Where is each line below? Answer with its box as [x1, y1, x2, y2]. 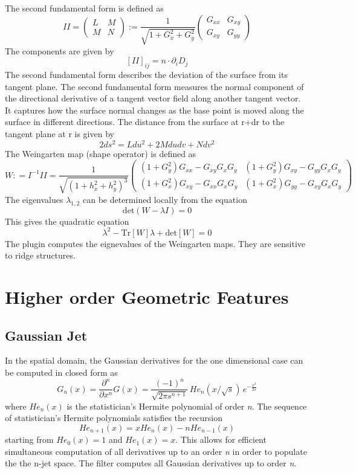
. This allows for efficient [175, 433, 267, 446]
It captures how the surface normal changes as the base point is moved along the [5, 103, 304, 116]
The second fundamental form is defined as [5, 2, 164, 14]
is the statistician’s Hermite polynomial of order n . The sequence [66, 399, 307, 412]
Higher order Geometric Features [5, 285, 289, 309]
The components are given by [5, 44, 114, 57]
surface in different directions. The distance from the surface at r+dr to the [5, 115, 285, 128]
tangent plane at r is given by [5, 127, 114, 140]
